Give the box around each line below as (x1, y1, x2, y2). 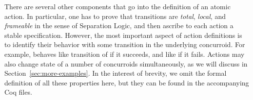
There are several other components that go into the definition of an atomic (4, 1, 231, 11)
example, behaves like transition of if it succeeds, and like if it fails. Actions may (4, 49, 245, 59)
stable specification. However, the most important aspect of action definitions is (4, 30, 242, 40)
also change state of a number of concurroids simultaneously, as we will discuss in (4, 58, 248, 68)
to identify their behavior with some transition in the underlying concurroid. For (4, 39, 245, 50)
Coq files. (4, 87, 32, 97)
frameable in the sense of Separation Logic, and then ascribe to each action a (4, 20, 234, 31)
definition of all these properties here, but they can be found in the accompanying (4, 77, 249, 87)
